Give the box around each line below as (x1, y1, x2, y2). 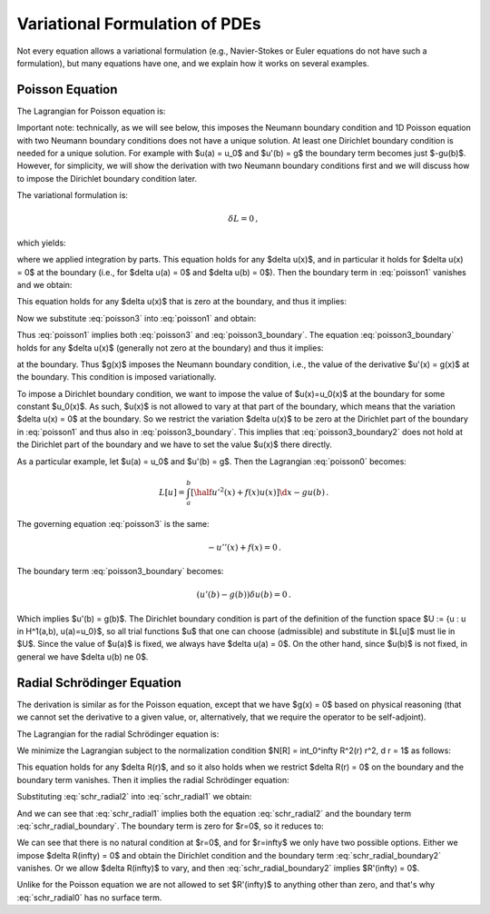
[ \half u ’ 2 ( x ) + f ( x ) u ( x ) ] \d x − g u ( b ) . (191, 486, 329, 497)
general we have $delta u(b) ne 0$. (16, 651, 149, 662)
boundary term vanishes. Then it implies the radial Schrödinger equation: (16, 774, 289, 785)
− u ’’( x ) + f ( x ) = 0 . (207, 541, 281, 552)
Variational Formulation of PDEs (16, 14, 262, 34)
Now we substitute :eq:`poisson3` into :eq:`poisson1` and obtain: (16, 313, 257, 323)
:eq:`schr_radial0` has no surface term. (16, 891, 162, 903)
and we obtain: (16, 279, 73, 290)
